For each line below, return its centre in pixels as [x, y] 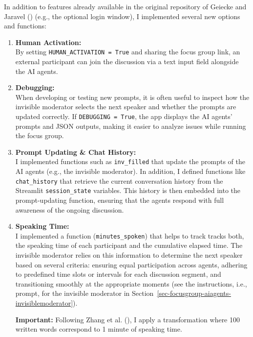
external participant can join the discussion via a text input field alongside [127, 61]
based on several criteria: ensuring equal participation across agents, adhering [131, 264]
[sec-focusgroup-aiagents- [194, 293]
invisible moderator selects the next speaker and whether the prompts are [126, 107]
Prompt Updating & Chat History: [76, 152]
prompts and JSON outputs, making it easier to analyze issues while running [131, 126]
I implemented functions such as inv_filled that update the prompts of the [130, 161]
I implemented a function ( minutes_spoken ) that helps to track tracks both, [130, 235]
